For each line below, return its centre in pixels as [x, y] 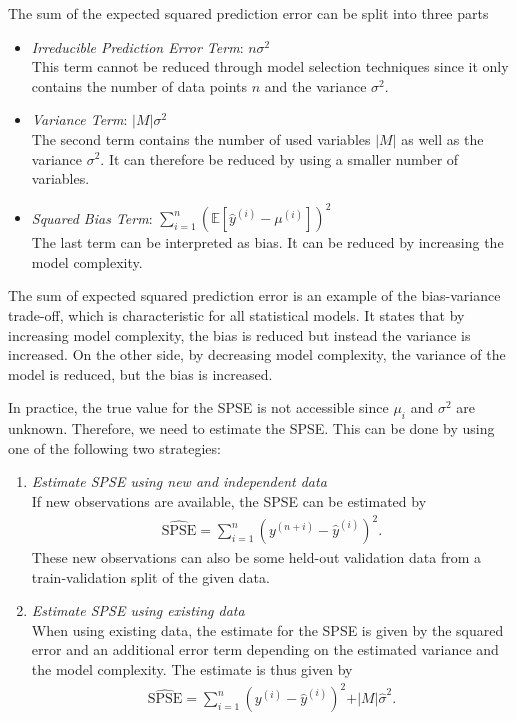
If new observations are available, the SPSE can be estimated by [229, 500]
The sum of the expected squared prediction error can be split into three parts [248, 13]
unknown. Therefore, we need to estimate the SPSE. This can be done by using [251, 428]
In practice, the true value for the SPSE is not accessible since [198, 407]
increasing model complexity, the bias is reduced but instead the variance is [239, 334]
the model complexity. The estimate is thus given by [192, 669]
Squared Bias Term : [92, 217]
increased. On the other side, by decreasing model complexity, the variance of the [257, 354]
